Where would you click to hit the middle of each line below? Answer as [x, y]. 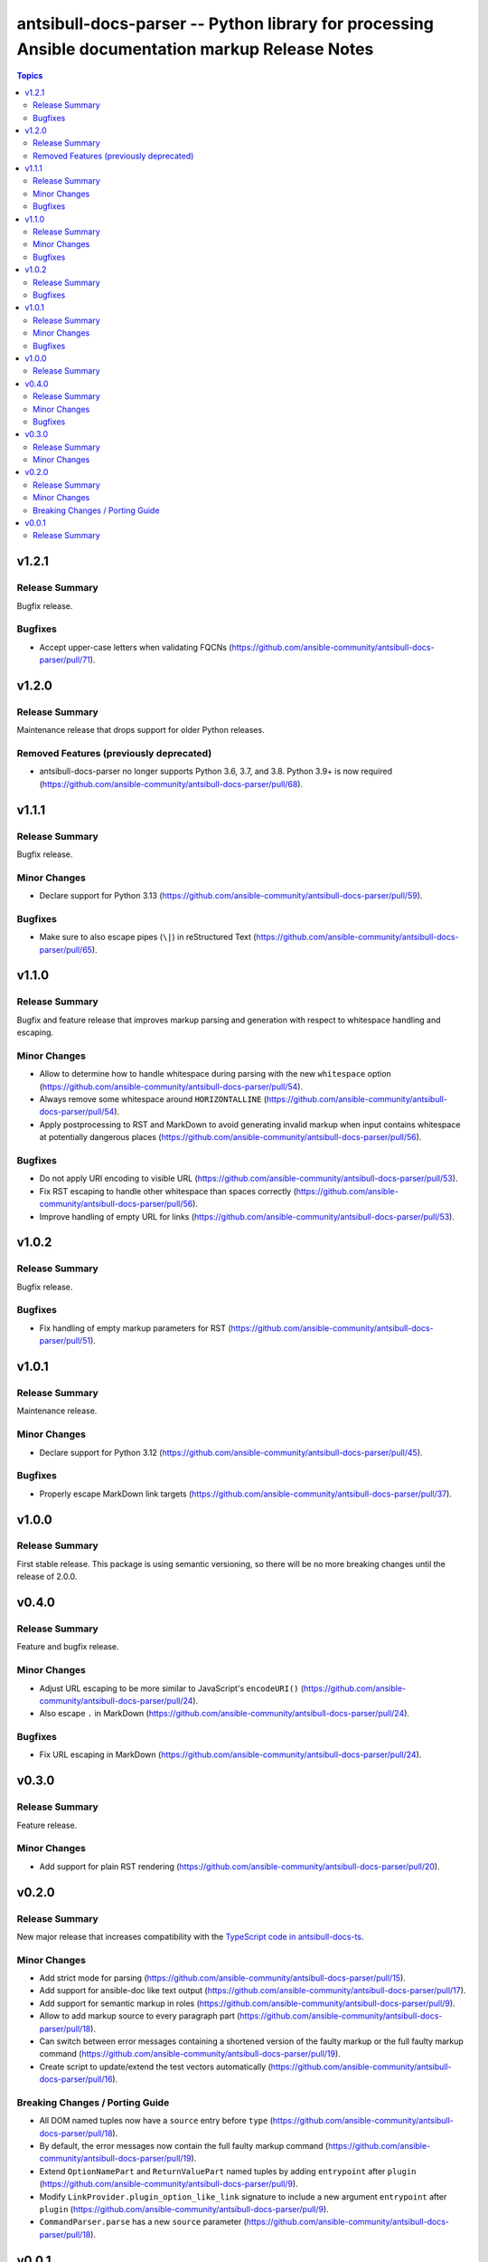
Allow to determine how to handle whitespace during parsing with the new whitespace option [216, 1074]
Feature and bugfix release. [68, 1647]
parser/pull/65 [66, 949]
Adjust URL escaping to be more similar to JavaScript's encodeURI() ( [172, 1688]
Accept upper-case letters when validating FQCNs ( [136, 647]
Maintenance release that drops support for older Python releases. [141, 730]
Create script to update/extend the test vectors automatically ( [155, 2067]
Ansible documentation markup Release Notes [195, 49]
